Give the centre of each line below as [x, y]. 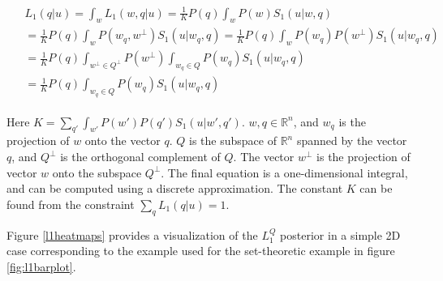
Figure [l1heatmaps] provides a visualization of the [132, 234]
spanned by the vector [352, 140]
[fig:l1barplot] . [41, 266]
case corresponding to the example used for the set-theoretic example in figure [201, 251]
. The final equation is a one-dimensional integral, [284, 172]
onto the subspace [97, 172]
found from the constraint [71, 204]
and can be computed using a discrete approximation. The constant [175, 188]
